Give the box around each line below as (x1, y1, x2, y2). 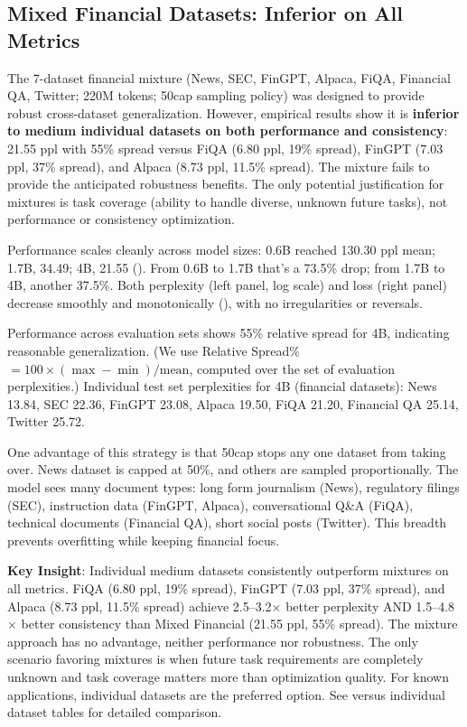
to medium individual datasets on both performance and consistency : (7, 121, 448, 140)
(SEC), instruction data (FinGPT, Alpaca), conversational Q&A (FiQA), (7, 495, 414, 514)
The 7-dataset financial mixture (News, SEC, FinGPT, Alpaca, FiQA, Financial (7, 68, 451, 87)
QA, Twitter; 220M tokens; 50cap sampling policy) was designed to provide (7, 86, 425, 105)
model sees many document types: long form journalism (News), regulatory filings (7, 478, 460, 497)
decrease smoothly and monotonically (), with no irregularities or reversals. (7, 293, 423, 312)
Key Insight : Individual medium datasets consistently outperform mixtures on (7, 561, 449, 580)
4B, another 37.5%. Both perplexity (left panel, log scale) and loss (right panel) (7, 275, 447, 294)
